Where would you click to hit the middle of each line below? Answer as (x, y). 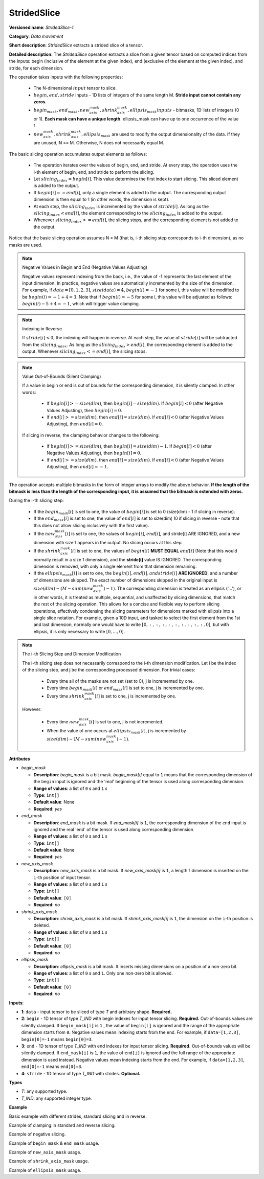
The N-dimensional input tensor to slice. (75, 88)
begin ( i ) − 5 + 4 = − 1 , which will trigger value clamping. (81, 304)
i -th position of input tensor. (62, 877)
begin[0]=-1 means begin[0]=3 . (57, 1039)
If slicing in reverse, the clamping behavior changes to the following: (91, 435)
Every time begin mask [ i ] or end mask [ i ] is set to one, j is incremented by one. (125, 689)
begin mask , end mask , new (62, 111)
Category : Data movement (36, 36)
